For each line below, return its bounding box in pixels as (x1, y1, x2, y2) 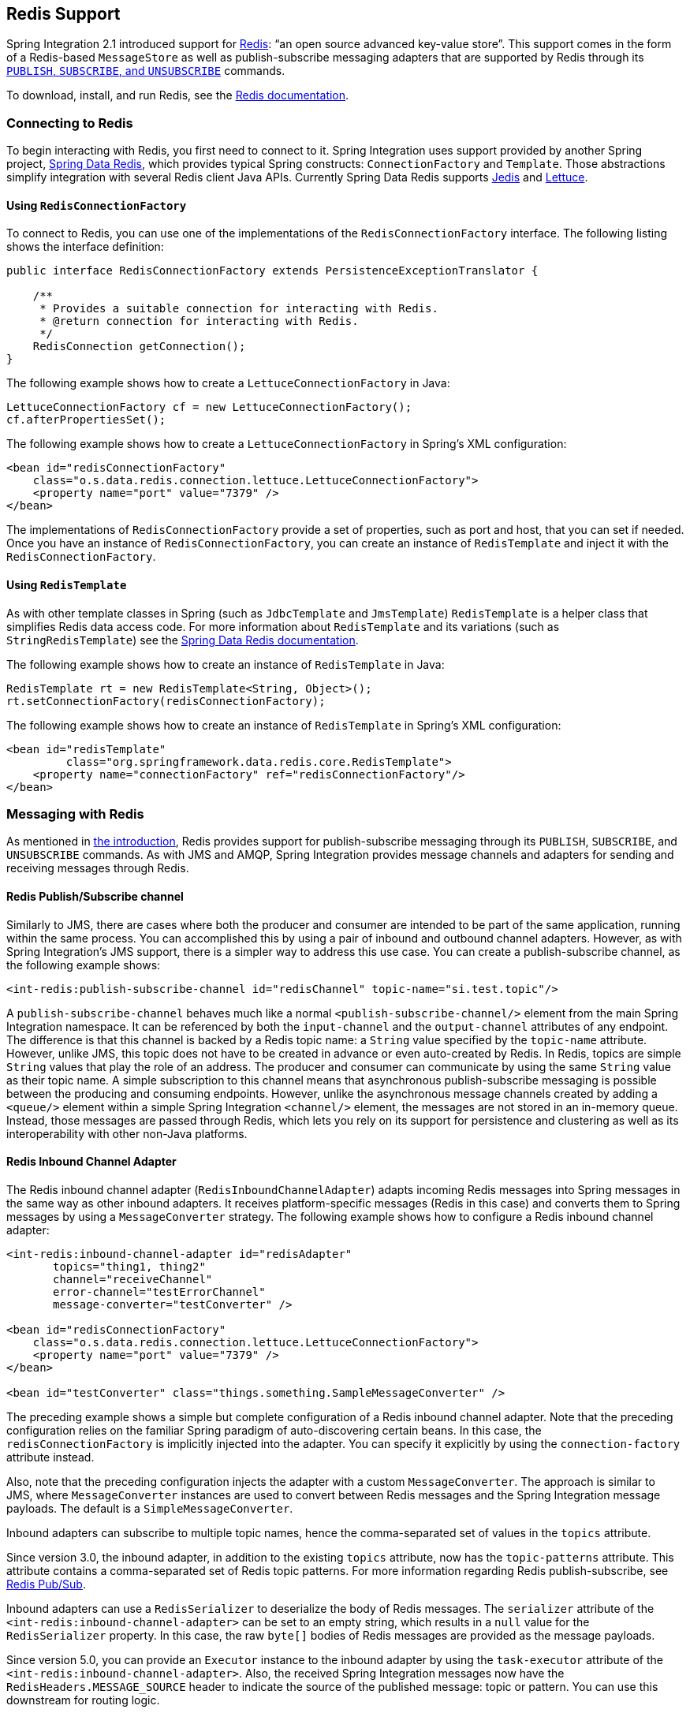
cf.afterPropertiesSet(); (6, 413, 166, 427)
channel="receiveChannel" (53, 1272, 213, 1286)
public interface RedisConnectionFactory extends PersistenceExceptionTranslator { (6, 264, 539, 278)
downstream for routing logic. (6, 1692, 160, 1707)
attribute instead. (6, 1450, 95, 1464)
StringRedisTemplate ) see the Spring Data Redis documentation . (6, 633, 359, 647)
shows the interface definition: (6, 240, 164, 254)
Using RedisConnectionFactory (6, 198, 187, 212)
